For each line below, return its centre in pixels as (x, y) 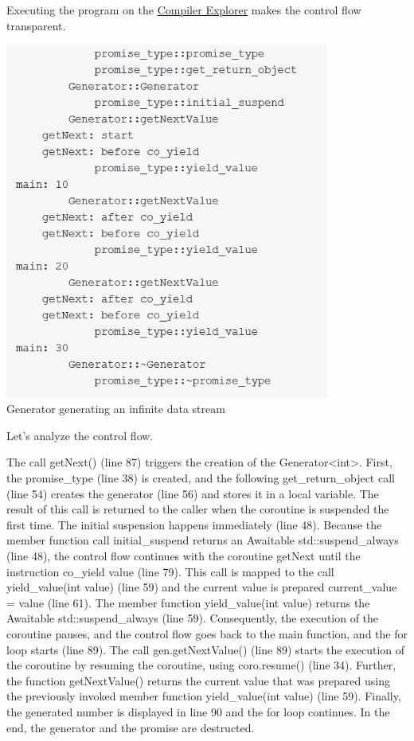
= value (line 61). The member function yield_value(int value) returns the (188, 602)
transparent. (36, 25)
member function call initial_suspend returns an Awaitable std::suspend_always (203, 540)
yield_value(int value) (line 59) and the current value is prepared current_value (202, 587)
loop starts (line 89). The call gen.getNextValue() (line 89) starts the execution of (206, 649)
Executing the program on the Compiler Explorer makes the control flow (184, 10)
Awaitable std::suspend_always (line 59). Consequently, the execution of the (193, 618)
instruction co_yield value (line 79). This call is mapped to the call (170, 571)
